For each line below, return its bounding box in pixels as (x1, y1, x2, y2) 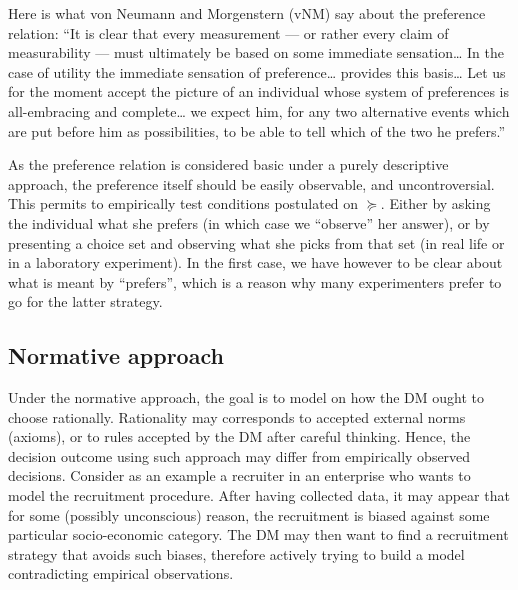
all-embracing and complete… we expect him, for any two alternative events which (8, 100, 510, 121)
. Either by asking (380, 193, 491, 214)
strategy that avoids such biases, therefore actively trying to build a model (8, 543, 465, 564)
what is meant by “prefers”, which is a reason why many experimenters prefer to (8, 271, 502, 292)
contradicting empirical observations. (8, 563, 234, 584)
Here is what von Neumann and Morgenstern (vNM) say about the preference (8, 3, 486, 23)
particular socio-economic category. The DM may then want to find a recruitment (8, 524, 509, 545)
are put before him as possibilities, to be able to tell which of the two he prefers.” (8, 120, 506, 141)
